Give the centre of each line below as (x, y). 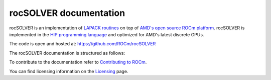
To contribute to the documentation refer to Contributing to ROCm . (78, 62)
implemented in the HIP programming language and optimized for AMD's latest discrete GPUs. (107, 34)
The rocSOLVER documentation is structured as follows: (67, 53)
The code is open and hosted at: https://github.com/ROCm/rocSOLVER (83, 44)
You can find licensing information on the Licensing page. (69, 71)
